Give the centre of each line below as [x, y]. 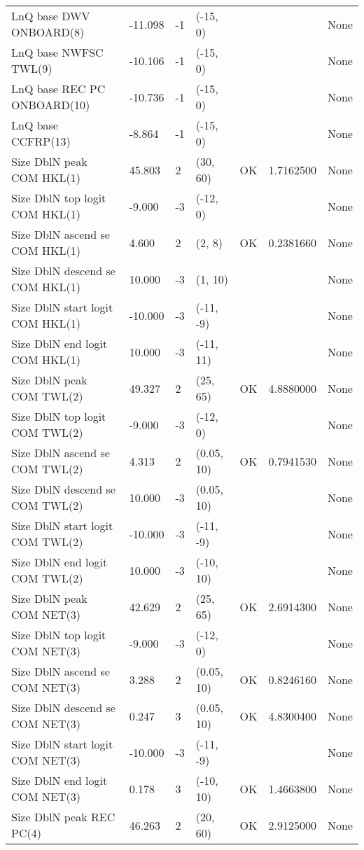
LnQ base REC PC [58, 89]
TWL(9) [32, 68]
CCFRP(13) [41, 141]
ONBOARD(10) [51, 105]
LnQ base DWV [51, 16]
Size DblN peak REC [63, 817]
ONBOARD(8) [48, 32]
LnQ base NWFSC [57, 52]
